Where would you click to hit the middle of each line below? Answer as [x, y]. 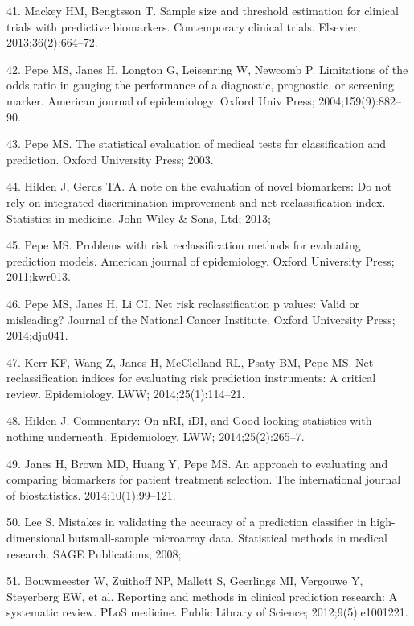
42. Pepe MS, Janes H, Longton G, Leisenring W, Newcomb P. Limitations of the [207, 69]
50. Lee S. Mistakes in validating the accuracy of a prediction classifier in [187, 522]
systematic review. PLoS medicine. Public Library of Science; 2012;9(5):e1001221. [207, 612]
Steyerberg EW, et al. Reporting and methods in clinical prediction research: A [202, 596]
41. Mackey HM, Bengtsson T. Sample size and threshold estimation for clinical [203, 10]
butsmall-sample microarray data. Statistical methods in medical [228, 538]
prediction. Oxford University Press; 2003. [110, 159]
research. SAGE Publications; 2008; [94, 553]
